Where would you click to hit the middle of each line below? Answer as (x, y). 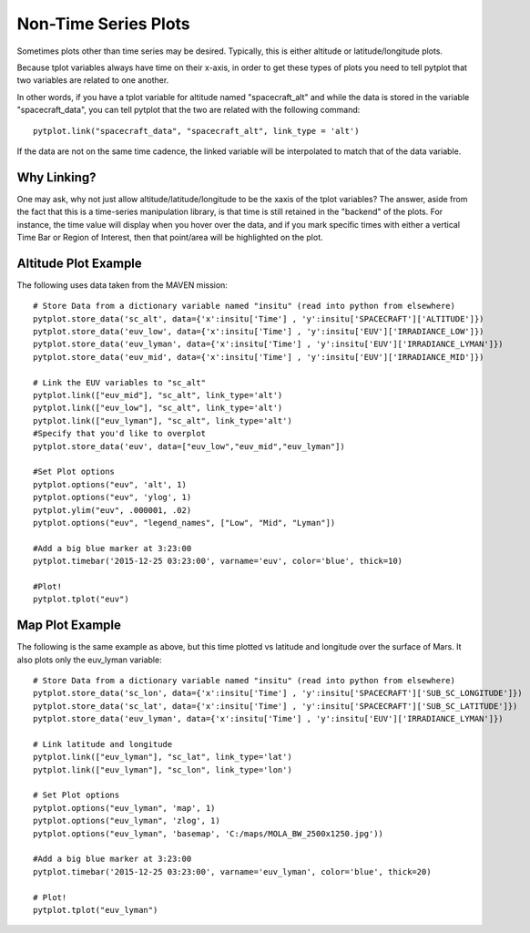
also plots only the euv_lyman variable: (90, 660)
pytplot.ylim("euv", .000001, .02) (112, 510)
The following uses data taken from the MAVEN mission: (122, 285)
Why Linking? (56, 177)
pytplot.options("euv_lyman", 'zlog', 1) (127, 821)
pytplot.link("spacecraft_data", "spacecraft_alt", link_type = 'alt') (196, 131)
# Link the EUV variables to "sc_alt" (120, 382)
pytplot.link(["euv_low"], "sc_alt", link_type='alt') (158, 408)
